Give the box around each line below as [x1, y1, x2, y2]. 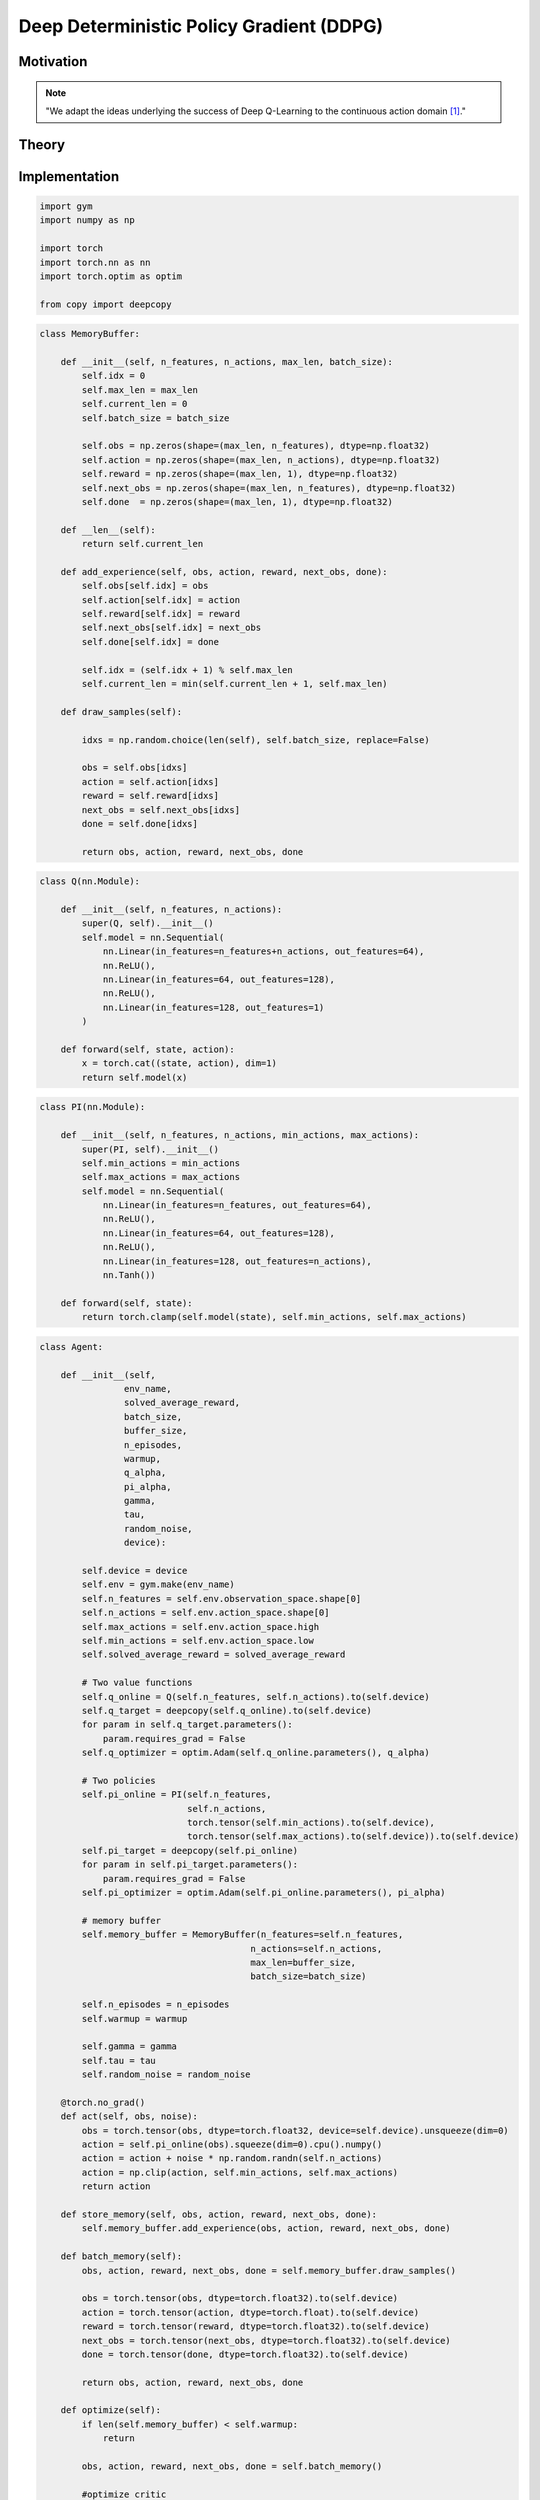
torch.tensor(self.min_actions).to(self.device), [186, 1817, 435, 1829]
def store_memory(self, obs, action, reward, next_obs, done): [60, 2209, 378, 2220]
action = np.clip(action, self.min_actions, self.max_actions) [81, 2166, 399, 2178]
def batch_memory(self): [60, 2251, 183, 2262]
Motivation [18, 53, 88, 70]
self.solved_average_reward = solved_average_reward [81, 1649, 346, 1660]
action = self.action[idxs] [81, 776, 220, 787]
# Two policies [81, 1775, 157, 1786]
